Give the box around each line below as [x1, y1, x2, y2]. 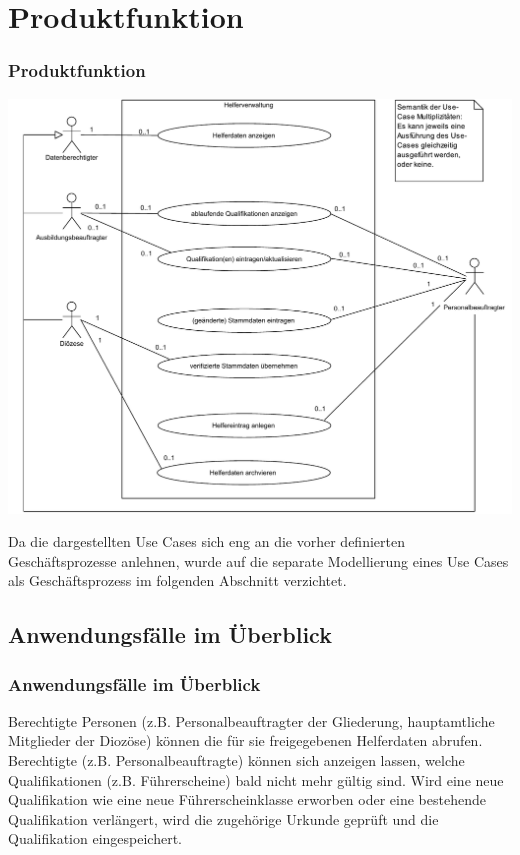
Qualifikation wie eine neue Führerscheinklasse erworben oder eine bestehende [8, 789, 486, 810]
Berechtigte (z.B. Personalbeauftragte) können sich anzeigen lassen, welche [8, 750, 465, 771]
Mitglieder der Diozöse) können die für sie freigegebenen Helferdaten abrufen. [8, 730, 483, 751]
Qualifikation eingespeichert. [8, 828, 182, 849]
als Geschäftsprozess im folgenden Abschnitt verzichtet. [8, 570, 347, 591]
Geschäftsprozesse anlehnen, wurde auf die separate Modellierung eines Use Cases [8, 550, 509, 571]
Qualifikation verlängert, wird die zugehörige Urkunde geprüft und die [8, 808, 439, 829]
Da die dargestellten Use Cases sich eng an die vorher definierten [8, 531, 405, 552]
